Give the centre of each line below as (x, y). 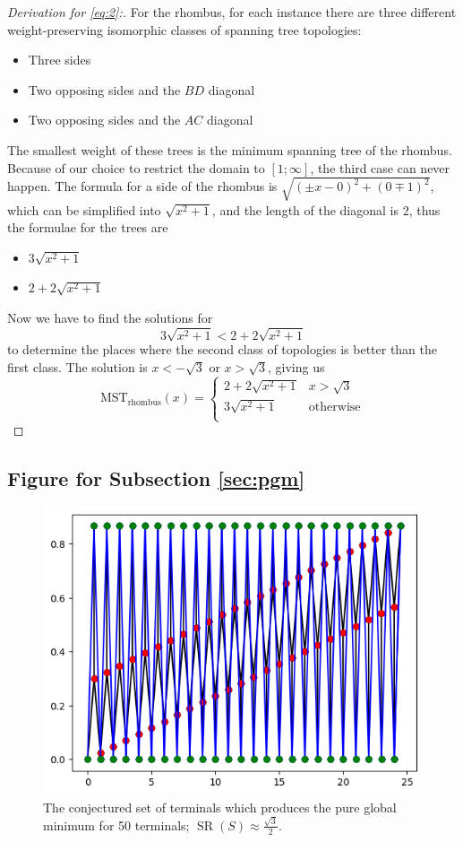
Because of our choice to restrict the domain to (136, 167)
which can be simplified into (84, 209)
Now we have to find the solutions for (110, 318)
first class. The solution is (77, 366)
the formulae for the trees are (88, 227)
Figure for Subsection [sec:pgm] (156, 478)
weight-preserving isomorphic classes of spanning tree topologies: (184, 29)
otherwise (334, 408)
